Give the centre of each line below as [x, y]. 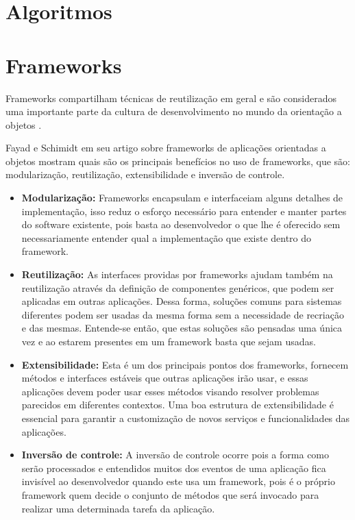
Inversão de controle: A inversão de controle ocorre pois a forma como [175, 455]
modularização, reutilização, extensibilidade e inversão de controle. [145, 174]
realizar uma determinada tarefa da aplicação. [118, 508]
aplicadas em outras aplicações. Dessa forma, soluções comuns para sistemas [182, 301]
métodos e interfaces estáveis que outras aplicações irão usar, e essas [165, 378]
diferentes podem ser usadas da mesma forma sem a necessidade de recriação [183, 314]
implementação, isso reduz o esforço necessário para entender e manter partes [184, 211]
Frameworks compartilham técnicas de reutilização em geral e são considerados [171, 98]
